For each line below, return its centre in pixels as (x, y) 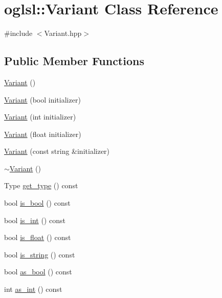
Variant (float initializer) (43, 134)
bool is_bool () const (37, 203)
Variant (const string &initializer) (57, 151)
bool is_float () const (38, 237)
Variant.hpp (63, 33)
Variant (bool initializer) (42, 99)
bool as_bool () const (38, 272)
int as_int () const (33, 289)
